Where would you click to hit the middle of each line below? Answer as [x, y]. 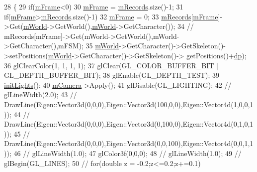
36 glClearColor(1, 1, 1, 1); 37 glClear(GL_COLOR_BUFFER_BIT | [111, 65]
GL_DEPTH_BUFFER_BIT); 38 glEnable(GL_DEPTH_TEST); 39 [112, 75]
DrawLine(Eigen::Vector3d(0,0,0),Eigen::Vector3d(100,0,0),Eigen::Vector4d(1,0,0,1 [129, 104]
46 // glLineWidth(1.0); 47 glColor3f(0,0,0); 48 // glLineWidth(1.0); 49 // [128, 153]
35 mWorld [102, 46]
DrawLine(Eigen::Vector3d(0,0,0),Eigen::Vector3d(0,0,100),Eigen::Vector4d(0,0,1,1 [129, 143]
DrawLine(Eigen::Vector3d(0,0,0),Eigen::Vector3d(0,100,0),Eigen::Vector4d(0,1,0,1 [129, 124]
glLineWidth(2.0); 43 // [41, 94]
